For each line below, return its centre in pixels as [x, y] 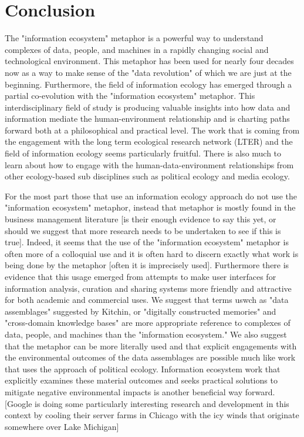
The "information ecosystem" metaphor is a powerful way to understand [134, 38]
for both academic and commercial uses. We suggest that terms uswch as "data [147, 300]
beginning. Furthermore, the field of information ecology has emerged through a [148, 84]
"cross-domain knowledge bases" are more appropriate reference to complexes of [148, 323]
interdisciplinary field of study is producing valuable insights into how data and [148, 107]
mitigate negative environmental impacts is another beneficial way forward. [140, 391]
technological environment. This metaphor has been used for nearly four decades [149, 61]
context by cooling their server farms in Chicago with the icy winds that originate [152, 415]
